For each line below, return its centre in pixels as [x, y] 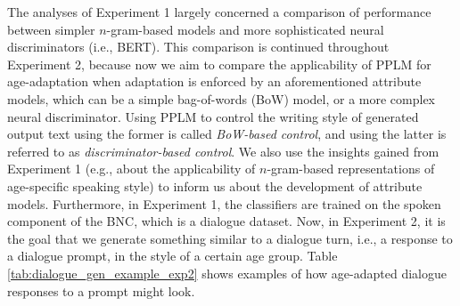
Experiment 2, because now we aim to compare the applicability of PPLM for [219, 64]
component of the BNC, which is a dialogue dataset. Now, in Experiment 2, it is [226, 221]
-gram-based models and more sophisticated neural [245, 29]
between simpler [51, 29]
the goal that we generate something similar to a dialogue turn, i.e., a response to [230, 238]
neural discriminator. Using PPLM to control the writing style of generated [213, 116]
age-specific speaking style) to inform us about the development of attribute [215, 185]
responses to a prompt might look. [101, 290]
